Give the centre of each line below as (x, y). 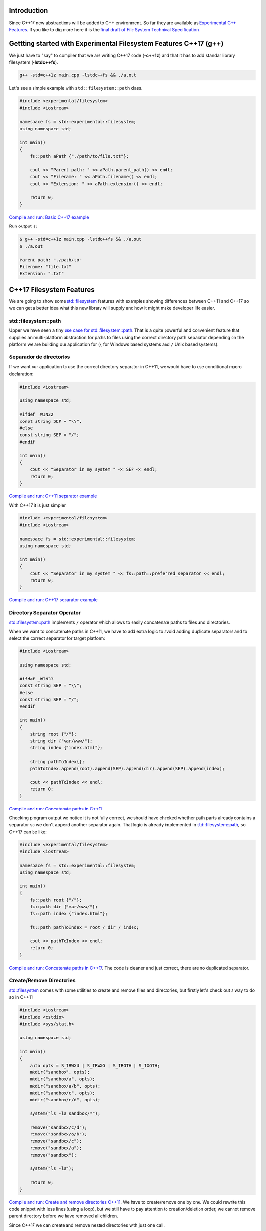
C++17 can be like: (28, 832)
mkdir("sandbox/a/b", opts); (65, 1086)
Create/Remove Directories (42, 980)
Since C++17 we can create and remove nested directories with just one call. (87, 1225)
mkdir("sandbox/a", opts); (63, 1079)
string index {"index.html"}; (66, 748)
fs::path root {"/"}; (56, 900)
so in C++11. (21, 997)
